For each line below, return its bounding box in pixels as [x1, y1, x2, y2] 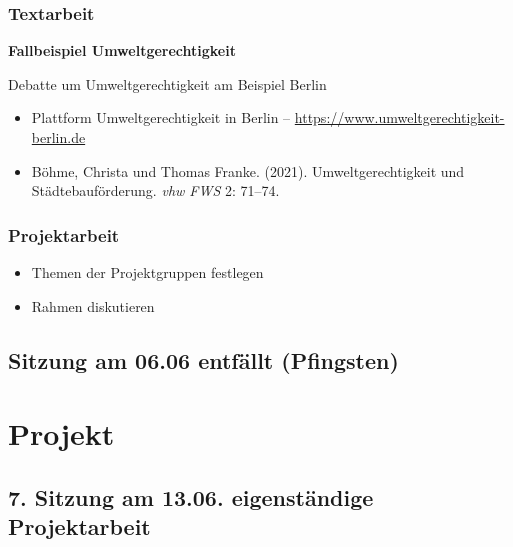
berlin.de [31, 127, 86, 147]
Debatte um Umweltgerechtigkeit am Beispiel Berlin [8, 73, 327, 94]
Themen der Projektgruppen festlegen [31, 262, 264, 282]
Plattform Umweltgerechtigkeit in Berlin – [31, 107, 291, 128]
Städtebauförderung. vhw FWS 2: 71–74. [31, 180, 280, 201]
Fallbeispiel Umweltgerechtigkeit [8, 40, 236, 61]
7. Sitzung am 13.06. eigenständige [8, 481, 374, 512]
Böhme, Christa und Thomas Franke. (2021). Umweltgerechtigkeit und [31, 160, 465, 181]
